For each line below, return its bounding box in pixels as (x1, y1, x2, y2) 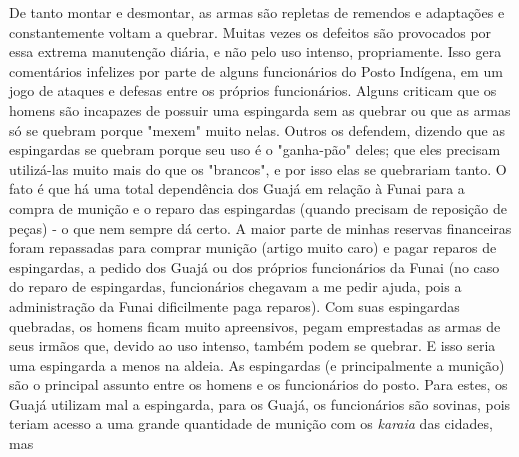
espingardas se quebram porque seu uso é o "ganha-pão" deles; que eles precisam (9, 139, 501, 160)
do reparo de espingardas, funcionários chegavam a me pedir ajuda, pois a (9, 276, 462, 297)
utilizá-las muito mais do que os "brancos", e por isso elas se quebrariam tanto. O (9, 158, 507, 179)
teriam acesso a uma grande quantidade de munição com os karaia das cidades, (9, 413, 493, 434)
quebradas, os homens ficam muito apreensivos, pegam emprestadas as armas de (9, 315, 501, 336)
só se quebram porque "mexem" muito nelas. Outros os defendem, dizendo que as (9, 119, 505, 140)
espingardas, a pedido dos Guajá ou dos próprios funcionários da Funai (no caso (9, 256, 500, 277)
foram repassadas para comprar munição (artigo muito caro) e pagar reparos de (9, 237, 497, 258)
